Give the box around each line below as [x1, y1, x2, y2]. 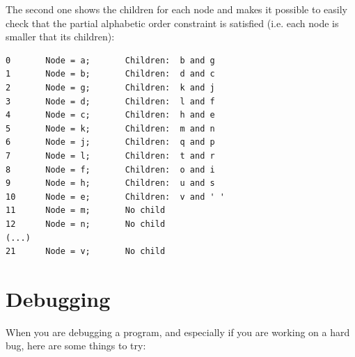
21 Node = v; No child [6, 246, 166, 257]
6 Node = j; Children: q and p [6, 137, 215, 148]
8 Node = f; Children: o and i [6, 164, 215, 175]
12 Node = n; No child [6, 219, 166, 229]
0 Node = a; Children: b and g [6, 55, 215, 65]
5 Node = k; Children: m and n [6, 123, 215, 134]
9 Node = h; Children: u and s [6, 178, 215, 189]
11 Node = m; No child [6, 205, 166, 216]
